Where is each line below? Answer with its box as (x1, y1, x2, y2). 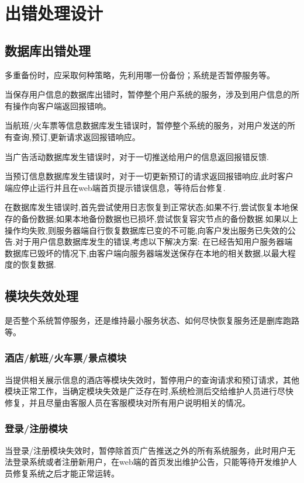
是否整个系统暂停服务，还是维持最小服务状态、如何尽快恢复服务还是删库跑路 (5, 314, 299, 326)
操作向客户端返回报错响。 (12, 99, 111, 112)
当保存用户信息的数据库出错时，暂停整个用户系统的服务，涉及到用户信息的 (5, 88, 291, 100)
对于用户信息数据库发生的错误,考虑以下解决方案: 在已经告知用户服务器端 (15, 235, 293, 248)
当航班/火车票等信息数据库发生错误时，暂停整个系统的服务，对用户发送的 (5, 119, 287, 131)
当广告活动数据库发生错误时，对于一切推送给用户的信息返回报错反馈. (5, 150, 269, 162)
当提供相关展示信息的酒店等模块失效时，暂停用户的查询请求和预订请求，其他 (5, 373, 299, 385)
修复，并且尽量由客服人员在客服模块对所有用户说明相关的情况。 (5, 396, 250, 408)
